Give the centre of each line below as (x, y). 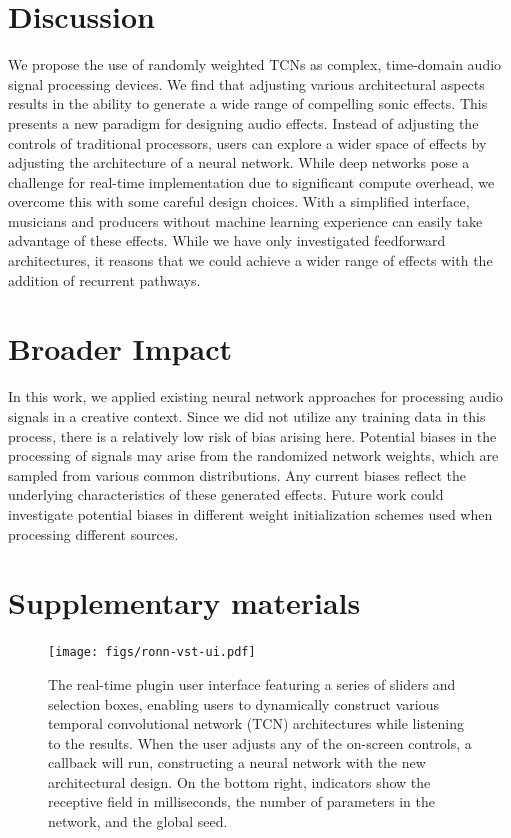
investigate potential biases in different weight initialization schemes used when (250, 513)
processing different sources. (93, 533)
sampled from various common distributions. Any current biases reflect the (237, 474)
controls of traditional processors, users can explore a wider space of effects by (247, 142)
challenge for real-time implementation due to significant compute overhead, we (251, 181)
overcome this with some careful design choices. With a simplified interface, (239, 201)
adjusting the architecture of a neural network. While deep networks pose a (239, 162)
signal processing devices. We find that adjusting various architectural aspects (246, 83)
